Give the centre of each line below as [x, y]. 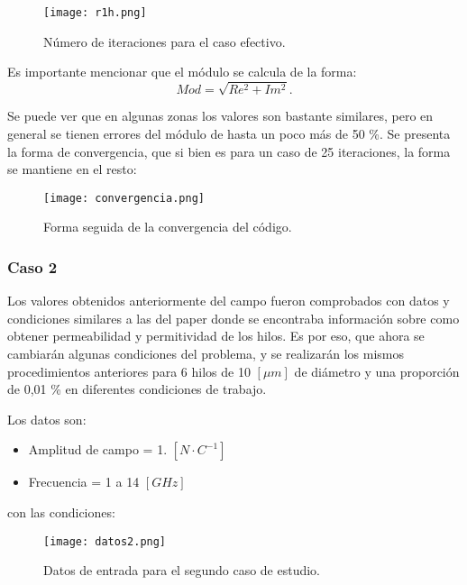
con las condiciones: [61, 512]
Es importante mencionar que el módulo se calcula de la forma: [182, 72]
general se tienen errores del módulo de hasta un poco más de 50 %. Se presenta [229, 133]
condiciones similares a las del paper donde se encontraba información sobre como [233, 318]
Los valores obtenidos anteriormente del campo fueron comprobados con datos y [229, 301]
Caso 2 [32, 266]
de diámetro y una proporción [377, 371]
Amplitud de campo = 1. [98, 449]
